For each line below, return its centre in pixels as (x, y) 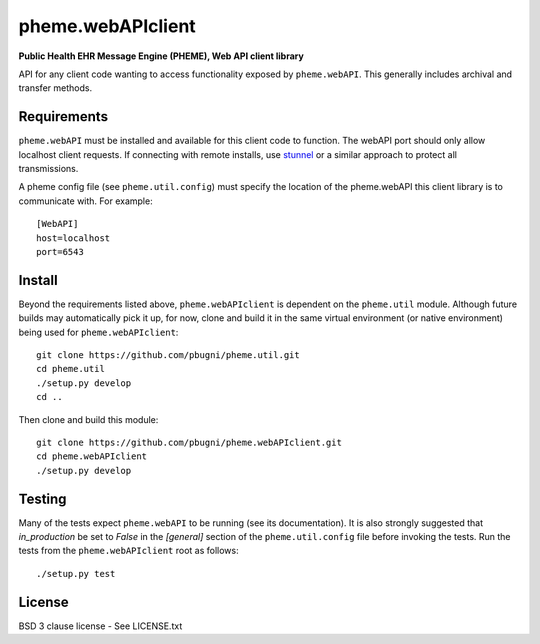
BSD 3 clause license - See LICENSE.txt (100, 626)
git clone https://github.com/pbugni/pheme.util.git (168, 355)
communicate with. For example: (86, 201)
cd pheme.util (70, 369)
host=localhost (73, 238)
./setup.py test (76, 573)
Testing (42, 498)
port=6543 (60, 251)
